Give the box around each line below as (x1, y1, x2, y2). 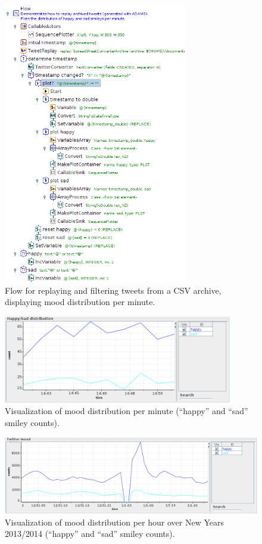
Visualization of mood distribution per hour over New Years (5, 515, 224, 528)
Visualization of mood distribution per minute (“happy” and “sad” (5, 405, 248, 417)
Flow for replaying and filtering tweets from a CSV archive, (5, 284, 222, 296)
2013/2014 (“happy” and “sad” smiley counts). (5, 527, 175, 540)
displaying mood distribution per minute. (5, 296, 155, 308)
